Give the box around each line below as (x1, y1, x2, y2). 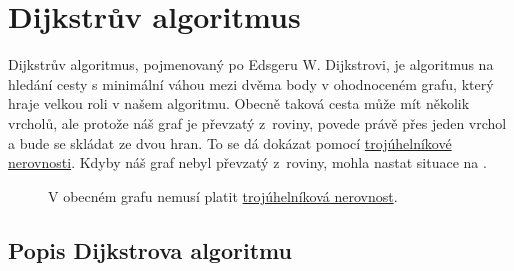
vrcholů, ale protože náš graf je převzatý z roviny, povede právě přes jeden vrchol (8, 112, 507, 133)
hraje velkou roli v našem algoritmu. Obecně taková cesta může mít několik (8, 93, 470, 114)
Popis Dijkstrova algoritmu (8, 234, 292, 265)
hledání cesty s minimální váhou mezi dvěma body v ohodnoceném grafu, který (8, 73, 494, 94)
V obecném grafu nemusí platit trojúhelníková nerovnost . (48, 185, 398, 206)
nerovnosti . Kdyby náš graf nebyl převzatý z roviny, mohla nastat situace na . (8, 152, 487, 173)
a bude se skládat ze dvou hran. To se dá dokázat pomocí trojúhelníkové (8, 132, 452, 153)
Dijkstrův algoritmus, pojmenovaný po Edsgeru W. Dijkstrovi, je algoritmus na (8, 54, 494, 75)
